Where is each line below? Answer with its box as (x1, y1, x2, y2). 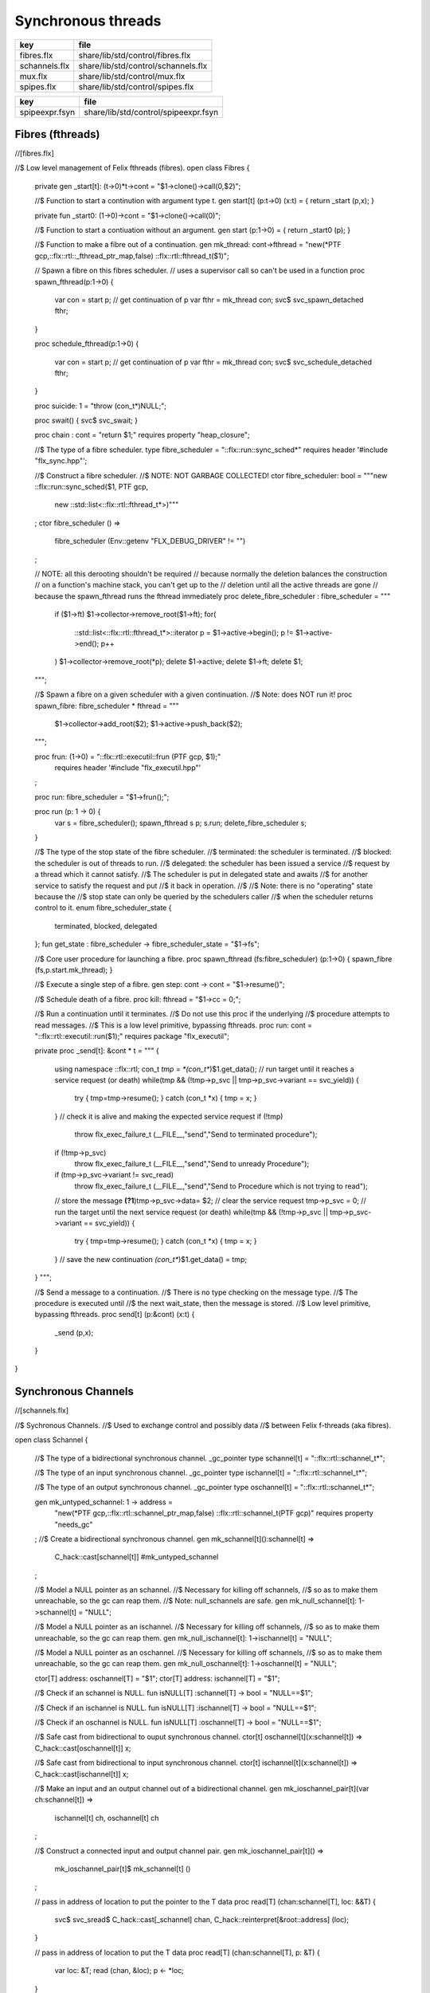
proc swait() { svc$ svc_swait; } (34, 415, 139, 426)
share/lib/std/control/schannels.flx (78, 60, 208, 71)
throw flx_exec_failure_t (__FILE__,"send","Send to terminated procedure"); (74, 1130, 318, 1139)
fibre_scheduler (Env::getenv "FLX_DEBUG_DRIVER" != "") (54, 537, 246, 546)
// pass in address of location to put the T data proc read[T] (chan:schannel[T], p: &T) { (34, 1948, 320, 1957)
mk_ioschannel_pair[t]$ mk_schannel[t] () (54, 1864, 191, 1873)
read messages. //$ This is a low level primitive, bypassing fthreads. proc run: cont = (34, 1020, 313, 1030)
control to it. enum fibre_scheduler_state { (34, 903, 172, 913)
